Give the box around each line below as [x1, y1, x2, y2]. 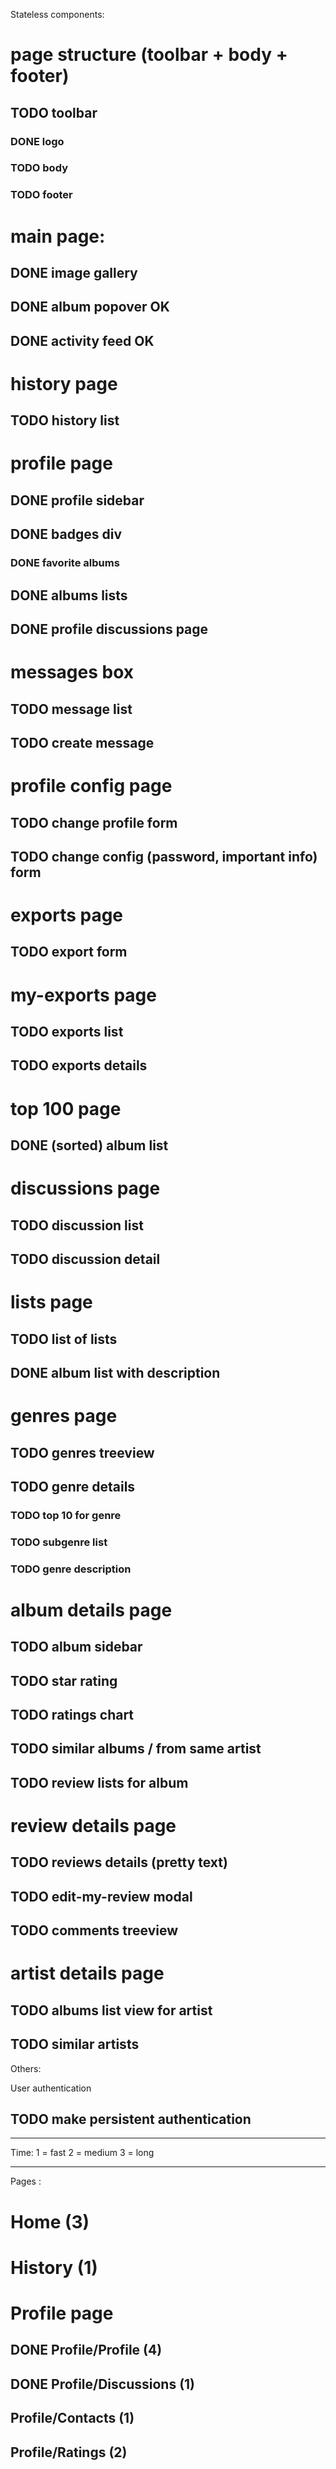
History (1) [10, 2256, 98, 2279]
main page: [10, 225, 106, 248]
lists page [10, 1291, 93, 1314]
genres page [10, 1405, 118, 1428]
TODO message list [10, 700, 133, 718]
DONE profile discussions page [10, 620, 209, 638]
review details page [10, 1815, 177, 1838]
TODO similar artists [10, 2036, 140, 2053]
